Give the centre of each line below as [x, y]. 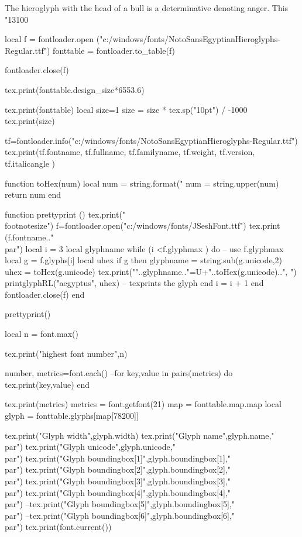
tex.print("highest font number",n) [66, 353]
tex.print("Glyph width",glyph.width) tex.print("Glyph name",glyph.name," [140, 435]
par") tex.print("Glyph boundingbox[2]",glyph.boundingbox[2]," [118, 469]
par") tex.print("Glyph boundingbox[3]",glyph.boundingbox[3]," [118, 481]
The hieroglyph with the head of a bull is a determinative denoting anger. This [147, 8]
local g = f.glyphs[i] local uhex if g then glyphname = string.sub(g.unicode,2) [144, 260]
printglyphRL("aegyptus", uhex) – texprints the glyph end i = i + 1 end [134, 283]
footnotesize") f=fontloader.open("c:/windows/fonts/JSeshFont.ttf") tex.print [143, 226]
